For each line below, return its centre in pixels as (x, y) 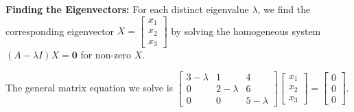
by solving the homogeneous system (246, 31)
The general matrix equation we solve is (90, 87)
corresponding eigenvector (60, 31)
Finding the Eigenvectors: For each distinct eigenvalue (127, 9)
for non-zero (106, 55)
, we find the (284, 9)
